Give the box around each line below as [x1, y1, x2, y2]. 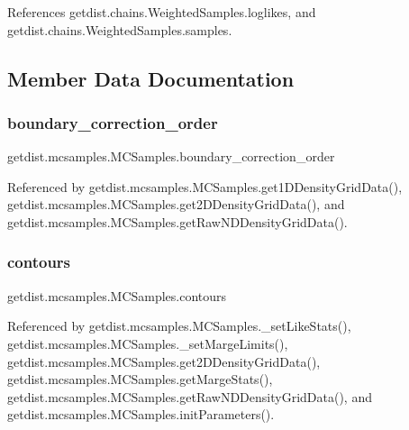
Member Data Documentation [7, 64, 295, 92]
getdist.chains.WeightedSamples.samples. [7, 20, 232, 39]
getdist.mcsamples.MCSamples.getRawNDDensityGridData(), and [7, 387, 372, 406]
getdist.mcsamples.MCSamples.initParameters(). [7, 405, 275, 424]
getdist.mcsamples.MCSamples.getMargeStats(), [7, 370, 273, 389]
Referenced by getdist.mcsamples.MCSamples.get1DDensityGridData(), [7, 177, 403, 196]
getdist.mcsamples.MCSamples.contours [7, 286, 227, 305]
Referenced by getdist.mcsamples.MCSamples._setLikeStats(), [7, 316, 351, 335]
